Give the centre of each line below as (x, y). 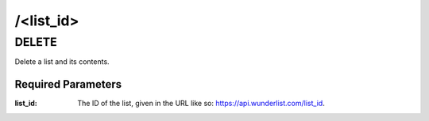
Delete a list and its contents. (62, 62)
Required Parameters (68, 84)
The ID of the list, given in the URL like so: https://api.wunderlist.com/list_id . (201, 104)
